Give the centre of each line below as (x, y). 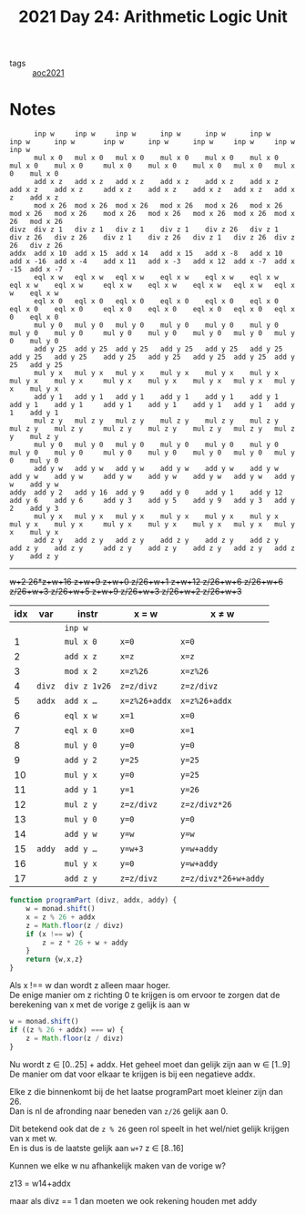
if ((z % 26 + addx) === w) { (67, 1030)
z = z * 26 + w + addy (85, 943)
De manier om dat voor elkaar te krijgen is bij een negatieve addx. (133, 1074)
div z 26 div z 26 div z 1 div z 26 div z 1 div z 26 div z (153, 238)
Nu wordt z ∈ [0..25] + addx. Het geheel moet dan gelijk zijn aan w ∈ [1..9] (150, 1064)
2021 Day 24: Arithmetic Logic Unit (153, 17)
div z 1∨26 (88, 686)
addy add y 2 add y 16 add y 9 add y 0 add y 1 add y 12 (146, 493)
